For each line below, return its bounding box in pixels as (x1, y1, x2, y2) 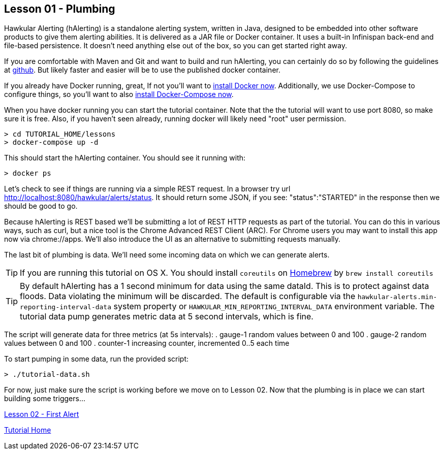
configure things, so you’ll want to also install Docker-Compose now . (4, 90, 234, 99)
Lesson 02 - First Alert (4, 410, 79, 419)
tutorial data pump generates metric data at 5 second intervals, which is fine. (20, 311, 313, 322)
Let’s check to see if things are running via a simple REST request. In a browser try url (4, 184, 291, 193)
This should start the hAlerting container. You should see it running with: (4, 153, 246, 163)
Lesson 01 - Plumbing (4, 3, 115, 15)
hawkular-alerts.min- (357, 293, 437, 301)
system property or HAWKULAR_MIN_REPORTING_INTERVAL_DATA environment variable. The (113, 301, 435, 312)
